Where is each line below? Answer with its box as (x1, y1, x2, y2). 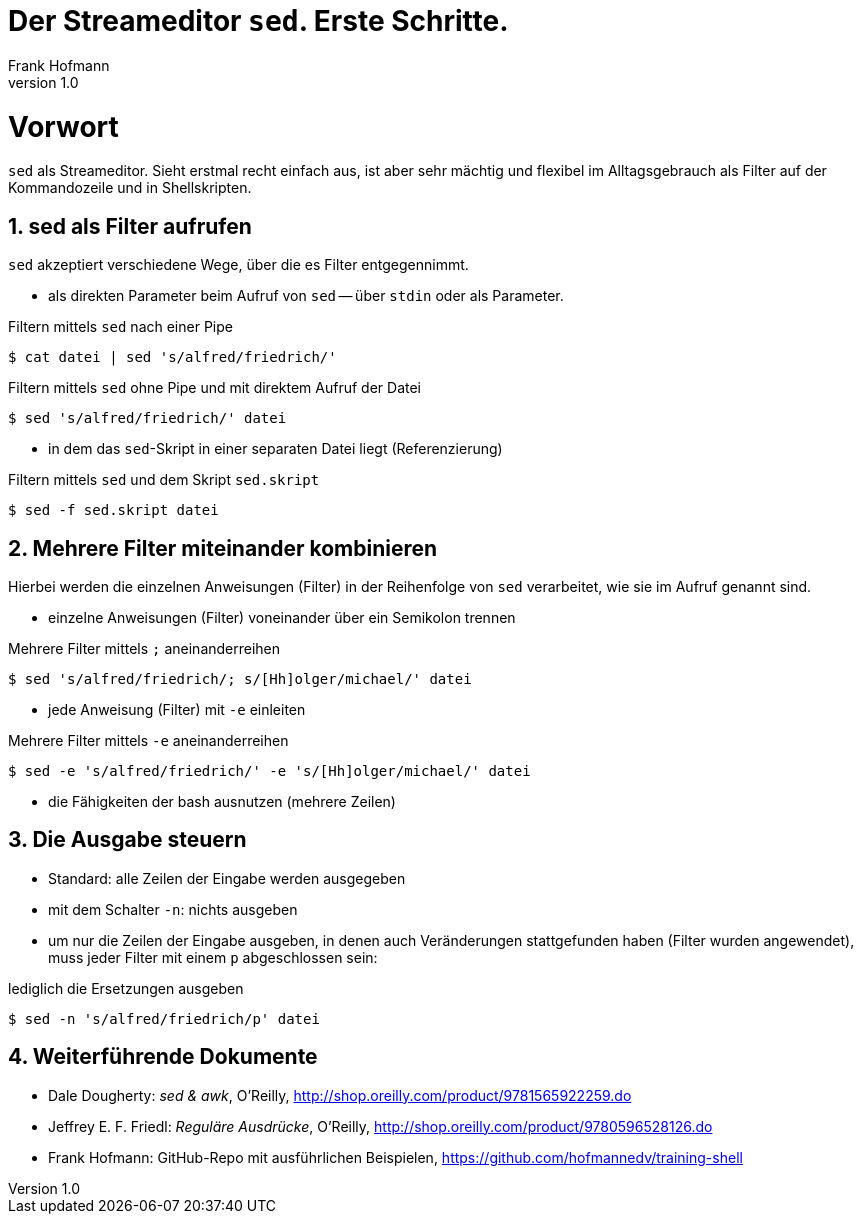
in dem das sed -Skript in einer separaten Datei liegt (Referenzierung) (48, 440, 503, 458)
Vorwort (8, 109, 119, 144)
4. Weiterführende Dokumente (8, 1044, 318, 1070)
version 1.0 (8, 73, 79, 91)
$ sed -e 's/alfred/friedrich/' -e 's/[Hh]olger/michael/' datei (8, 762, 531, 779)
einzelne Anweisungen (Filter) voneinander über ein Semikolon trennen (48, 608, 516, 626)
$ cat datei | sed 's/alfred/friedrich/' (8, 349, 337, 366)
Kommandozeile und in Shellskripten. (8, 179, 252, 197)
